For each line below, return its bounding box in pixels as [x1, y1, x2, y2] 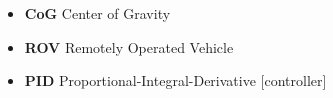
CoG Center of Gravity [24, 3, 171, 23]
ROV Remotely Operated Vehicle [24, 36, 234, 57]
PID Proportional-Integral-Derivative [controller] [24, 70, 327, 91]
